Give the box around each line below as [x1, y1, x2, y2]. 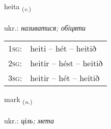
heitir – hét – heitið [30, 72, 100, 84]
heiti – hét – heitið [30, 42, 96, 55]
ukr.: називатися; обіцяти [4, 22, 86, 33]
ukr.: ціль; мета [4, 115, 54, 126]
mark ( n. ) [4, 94, 33, 106]
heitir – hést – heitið [30, 57, 103, 69]
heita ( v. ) [4, 1, 32, 13]
